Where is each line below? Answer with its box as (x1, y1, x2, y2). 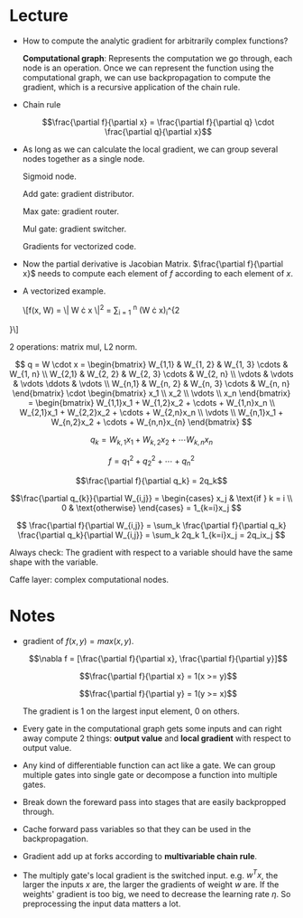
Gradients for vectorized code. (22, 240, 137, 251)
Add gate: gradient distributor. (22, 188, 135, 199)
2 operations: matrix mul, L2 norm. (9, 342, 138, 352)
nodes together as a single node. (22, 153, 145, 164)
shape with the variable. (9, 557, 99, 567)
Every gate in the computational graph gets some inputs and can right (22, 723, 282, 734)
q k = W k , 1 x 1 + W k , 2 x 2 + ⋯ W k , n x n (89, 435, 214, 447)
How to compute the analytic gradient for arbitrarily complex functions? (22, 35, 289, 46)
